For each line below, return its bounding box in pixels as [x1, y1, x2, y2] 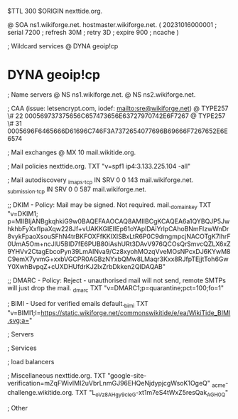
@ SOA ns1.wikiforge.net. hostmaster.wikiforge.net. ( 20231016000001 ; [7, 21, 217, 28]
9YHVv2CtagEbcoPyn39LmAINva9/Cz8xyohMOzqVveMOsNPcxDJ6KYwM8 [7, 248, 231, 256]
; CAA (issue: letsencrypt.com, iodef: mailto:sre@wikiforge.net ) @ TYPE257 [7, 104, 229, 112]
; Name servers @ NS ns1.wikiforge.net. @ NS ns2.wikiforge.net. [7, 90, 196, 99]
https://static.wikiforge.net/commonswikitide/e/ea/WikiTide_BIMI [40, 308, 231, 317]
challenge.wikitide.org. [7, 388, 74, 396]
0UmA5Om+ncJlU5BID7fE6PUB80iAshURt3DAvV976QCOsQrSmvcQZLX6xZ [7, 240, 231, 248]
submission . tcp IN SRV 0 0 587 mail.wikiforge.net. [7, 185, 147, 195]
